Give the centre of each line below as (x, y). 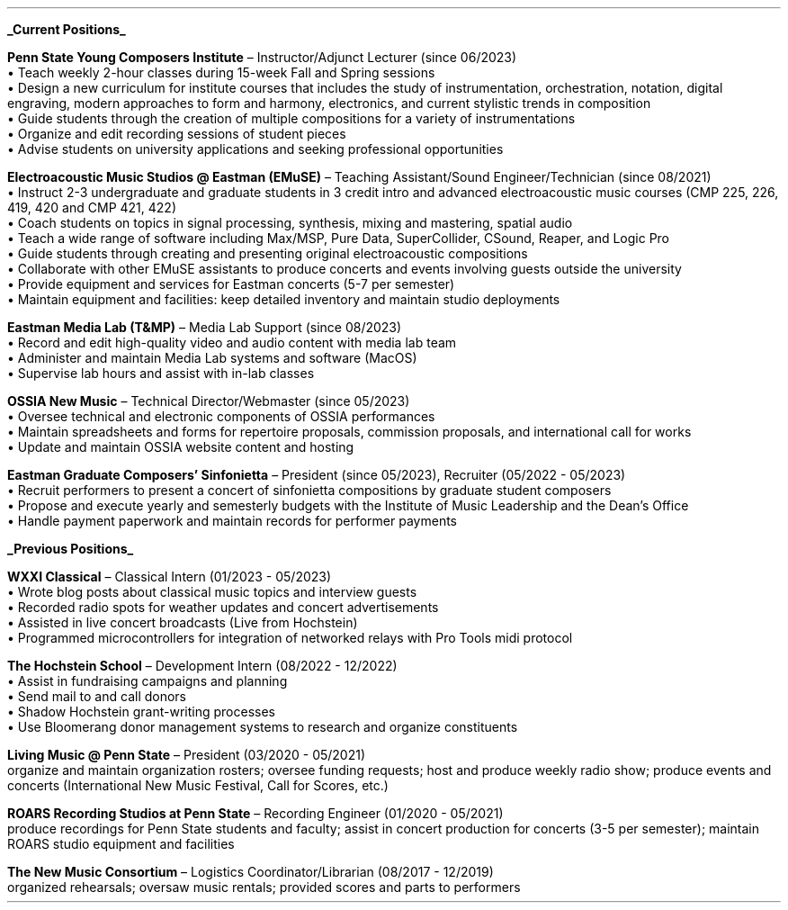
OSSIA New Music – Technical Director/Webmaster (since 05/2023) (209, 401)
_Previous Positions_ (71, 549)
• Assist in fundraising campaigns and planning (148, 681)
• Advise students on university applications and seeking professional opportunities (255, 149)
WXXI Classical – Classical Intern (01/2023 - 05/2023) (170, 577)
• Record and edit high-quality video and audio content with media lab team (232, 342)
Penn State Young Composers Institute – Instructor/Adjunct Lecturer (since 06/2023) (262, 57)
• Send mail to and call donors (97, 696)
